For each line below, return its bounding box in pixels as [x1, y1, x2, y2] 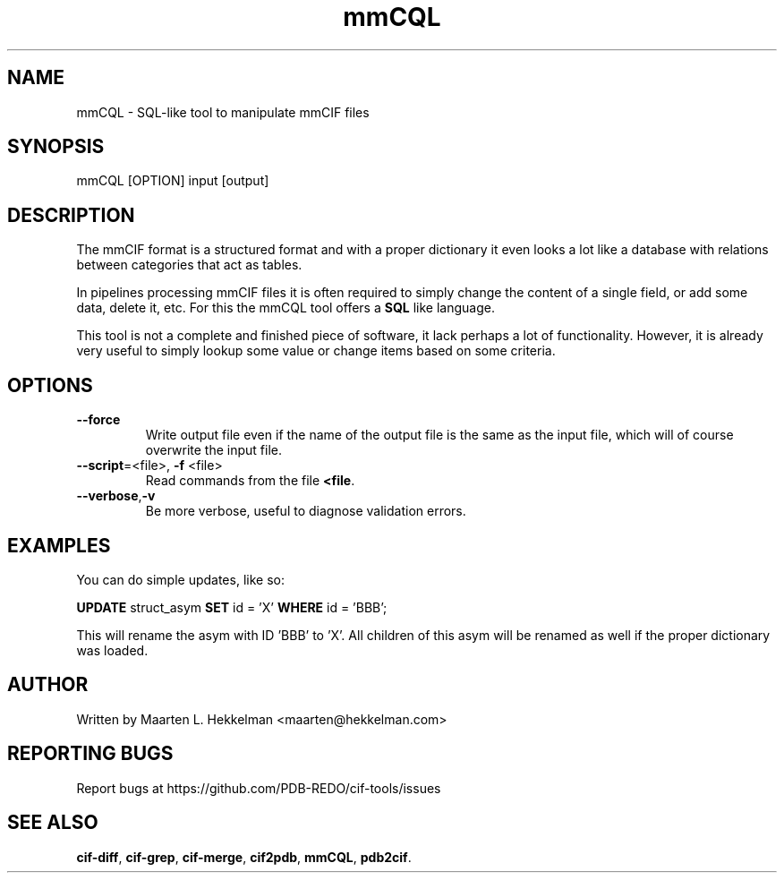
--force [76, 412, 121, 428]
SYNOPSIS [7, 135, 105, 158]
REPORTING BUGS [7, 742, 174, 765]
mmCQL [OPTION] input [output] [76, 173, 269, 189]
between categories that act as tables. [76, 257, 303, 273]
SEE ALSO [7, 811, 98, 834]
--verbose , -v [76, 488, 156, 504]
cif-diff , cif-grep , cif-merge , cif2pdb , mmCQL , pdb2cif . [76, 849, 412, 865]
